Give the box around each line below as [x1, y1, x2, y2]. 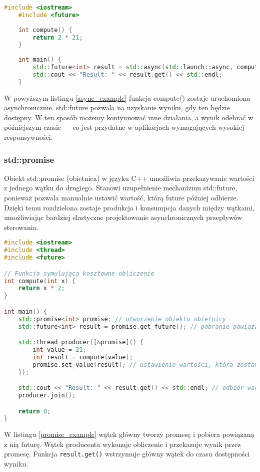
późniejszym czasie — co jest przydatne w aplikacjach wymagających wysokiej [4, 122, 244, 132]
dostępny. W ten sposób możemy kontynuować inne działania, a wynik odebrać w [4, 112, 253, 122]
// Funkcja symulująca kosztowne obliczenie [4, 270, 154, 277]
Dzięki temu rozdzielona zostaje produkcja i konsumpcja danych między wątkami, [4, 202, 254, 212]
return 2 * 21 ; [32, 34, 83, 41]
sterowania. [4, 221, 38, 232]
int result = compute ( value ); [32, 353, 133, 361]
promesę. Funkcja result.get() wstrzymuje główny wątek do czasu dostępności [4, 448, 250, 459]
